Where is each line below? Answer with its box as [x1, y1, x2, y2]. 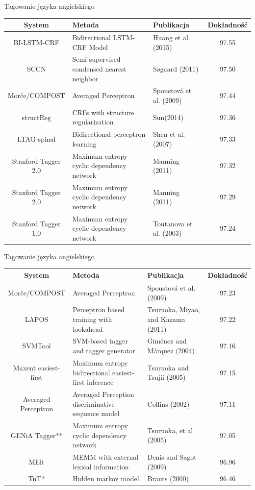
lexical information [73, 461, 129, 471]
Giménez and [147, 336, 187, 346]
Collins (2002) [147, 398, 190, 409]
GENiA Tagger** [10, 430, 63, 440]
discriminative [73, 398, 115, 409]
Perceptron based [73, 304, 125, 315]
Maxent [13, 362, 36, 372]
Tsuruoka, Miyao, [147, 304, 200, 315]
